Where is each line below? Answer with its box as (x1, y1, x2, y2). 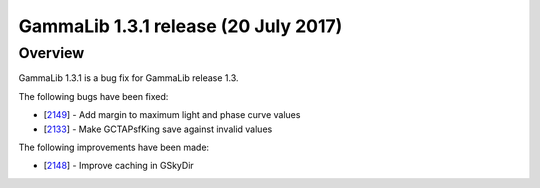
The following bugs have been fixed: (18, 90, 169, 102)
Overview (18, 44, 85, 62)
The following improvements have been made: (18, 141, 210, 153)
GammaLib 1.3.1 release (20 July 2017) (18, 15, 343, 37)
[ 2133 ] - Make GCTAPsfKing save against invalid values (43, 123, 273, 135)
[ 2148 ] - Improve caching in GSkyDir (43, 160, 194, 172)
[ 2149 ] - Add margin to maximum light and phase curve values (43, 109, 301, 121)
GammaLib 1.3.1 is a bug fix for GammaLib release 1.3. (18, 72, 239, 84)
